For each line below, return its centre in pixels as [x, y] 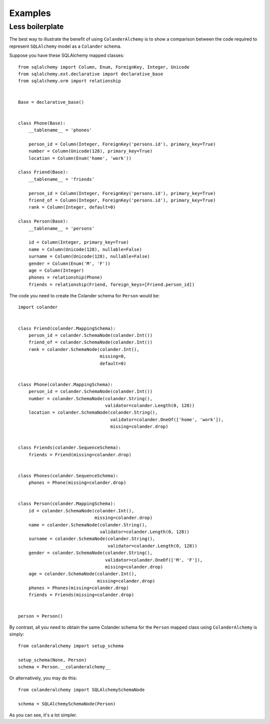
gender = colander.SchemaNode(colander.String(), [90, 553]
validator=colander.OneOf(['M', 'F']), [154, 560]
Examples [30, 13]
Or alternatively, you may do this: [43, 678]
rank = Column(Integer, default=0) [72, 207]
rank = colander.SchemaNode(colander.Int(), [84, 349]
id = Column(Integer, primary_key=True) [79, 242]
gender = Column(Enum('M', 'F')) [69, 263]
